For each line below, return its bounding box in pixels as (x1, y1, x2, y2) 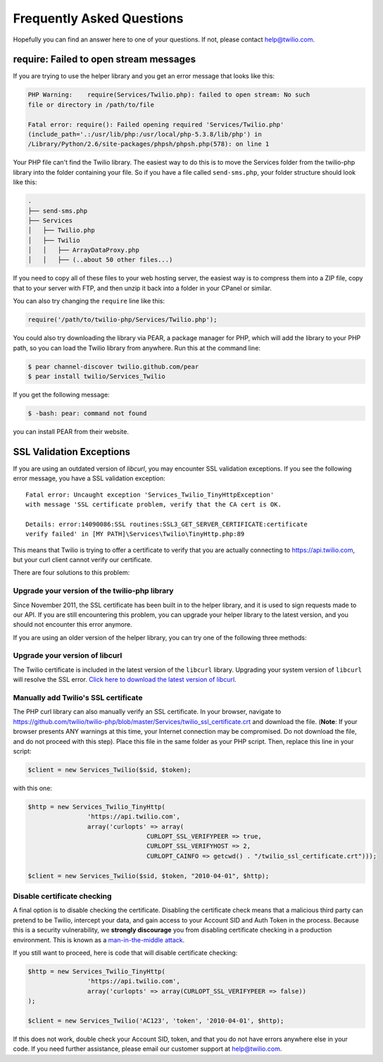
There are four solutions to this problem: (13, 568, 130, 577)
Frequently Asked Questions (13, 11, 184, 26)
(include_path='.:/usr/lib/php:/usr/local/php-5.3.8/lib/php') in (27, 130, 262, 138)
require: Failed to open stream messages (13, 54, 196, 65)
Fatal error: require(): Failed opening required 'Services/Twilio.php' (27, 120, 284, 128)
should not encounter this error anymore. (13, 620, 133, 629)
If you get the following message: (13, 390, 110, 399)
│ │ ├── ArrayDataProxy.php (27, 246, 140, 254)
